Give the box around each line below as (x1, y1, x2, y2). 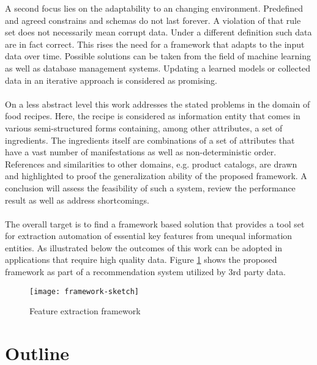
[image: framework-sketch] (29, 287, 139, 296)
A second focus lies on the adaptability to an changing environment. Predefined (5, 2, 304, 14)
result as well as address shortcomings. (5, 193, 149, 206)
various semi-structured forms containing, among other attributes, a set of (5, 121, 283, 134)
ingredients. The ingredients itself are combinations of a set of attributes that (5, 133, 295, 146)
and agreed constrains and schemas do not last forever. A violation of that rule (5, 13, 301, 26)
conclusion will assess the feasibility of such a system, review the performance (5, 181, 296, 194)
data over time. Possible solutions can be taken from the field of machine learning (5, 50, 311, 62)
